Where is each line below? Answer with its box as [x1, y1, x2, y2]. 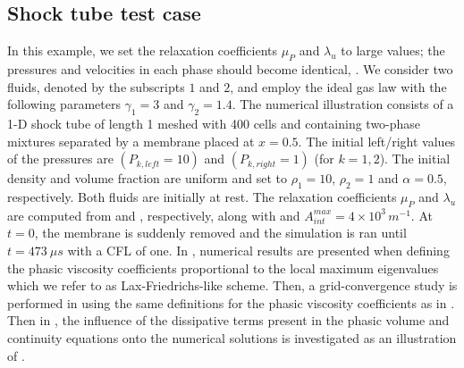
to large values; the [341, 41, 445, 60]
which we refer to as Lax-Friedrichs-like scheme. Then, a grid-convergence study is [7, 276, 458, 295]
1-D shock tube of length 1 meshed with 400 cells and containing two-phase [7, 113, 421, 132]
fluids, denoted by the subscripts [7, 77, 185, 96]
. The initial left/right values [298, 131, 456, 150]
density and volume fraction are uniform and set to [7, 169, 287, 188]
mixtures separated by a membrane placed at [7, 131, 255, 150]
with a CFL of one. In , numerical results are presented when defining [67, 240, 450, 259]
